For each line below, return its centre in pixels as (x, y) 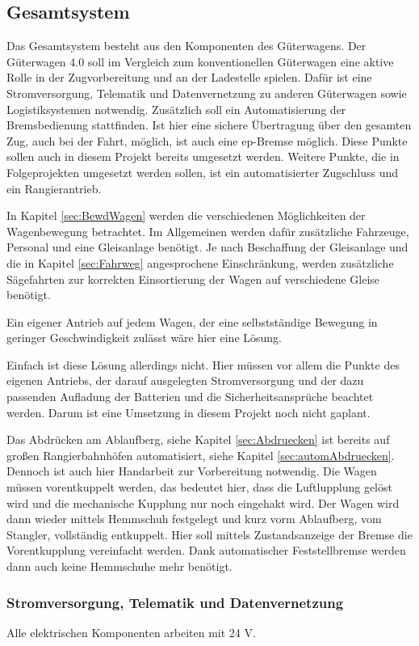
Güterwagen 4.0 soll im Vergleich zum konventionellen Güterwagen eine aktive (200, 61)
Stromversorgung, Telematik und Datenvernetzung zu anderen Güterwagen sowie (207, 93)
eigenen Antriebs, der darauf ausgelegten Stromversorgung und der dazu (185, 380)
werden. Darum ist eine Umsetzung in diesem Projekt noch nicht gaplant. (189, 412)
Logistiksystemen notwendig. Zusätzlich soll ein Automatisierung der (176, 109)
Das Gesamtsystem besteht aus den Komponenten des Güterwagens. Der (186, 46)
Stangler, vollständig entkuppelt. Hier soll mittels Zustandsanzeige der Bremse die (209, 534)
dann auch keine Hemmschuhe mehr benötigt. (119, 566)
